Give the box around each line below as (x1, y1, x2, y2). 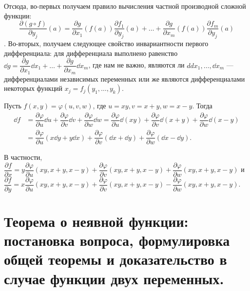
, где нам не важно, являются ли (88, 60, 185, 70)
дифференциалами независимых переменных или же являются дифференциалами (4, 73, 245, 84)
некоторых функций (4, 83, 63, 93)
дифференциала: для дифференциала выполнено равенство (4, 48, 178, 58)
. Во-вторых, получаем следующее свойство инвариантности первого (4, 38, 209, 49)
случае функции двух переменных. (4, 268, 224, 288)
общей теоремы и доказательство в (4, 249, 227, 269)
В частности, (4, 152, 42, 162)
